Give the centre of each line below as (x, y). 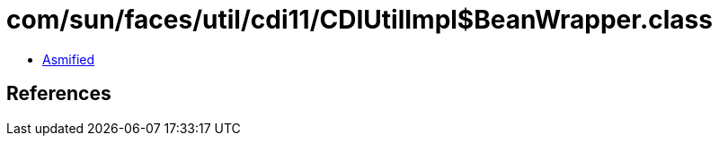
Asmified (69, 59)
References (59, 94)
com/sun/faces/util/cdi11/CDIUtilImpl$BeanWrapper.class (359, 20)
